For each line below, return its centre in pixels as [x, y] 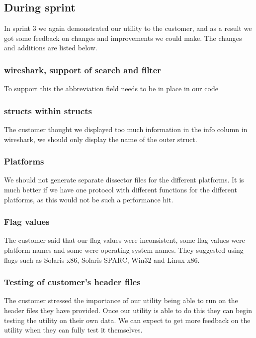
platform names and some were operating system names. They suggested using [124, 250]
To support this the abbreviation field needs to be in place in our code [111, 88]
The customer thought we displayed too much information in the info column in [126, 129]
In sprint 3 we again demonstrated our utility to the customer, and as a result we [128, 28]
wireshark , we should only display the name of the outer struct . [101, 139]
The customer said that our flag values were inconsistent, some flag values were [125, 240]
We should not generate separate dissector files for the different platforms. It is [124, 180]
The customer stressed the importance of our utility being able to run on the [121, 300]
